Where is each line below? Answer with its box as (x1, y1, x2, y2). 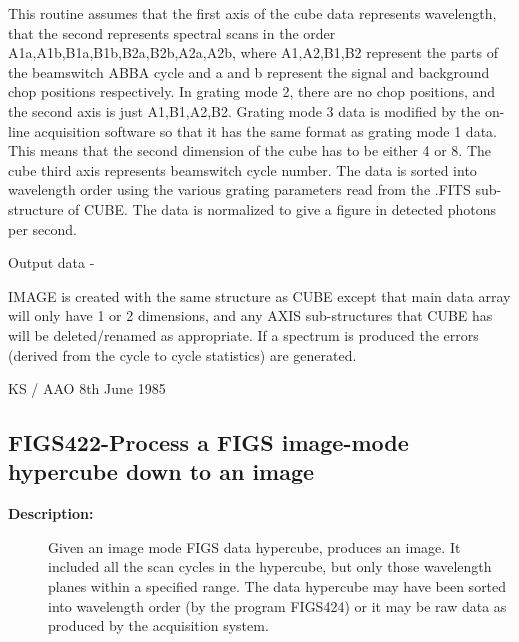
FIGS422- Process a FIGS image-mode (8, 427, 409, 458)
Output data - (8, 252, 95, 273)
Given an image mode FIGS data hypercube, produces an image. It (48, 536, 461, 557)
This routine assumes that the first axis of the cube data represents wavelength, (8, 3, 497, 23)
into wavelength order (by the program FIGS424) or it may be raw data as (48, 595, 507, 616)
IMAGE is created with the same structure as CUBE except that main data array (8, 285, 511, 306)
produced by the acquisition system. (48, 615, 269, 636)
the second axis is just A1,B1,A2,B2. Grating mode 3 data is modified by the (8, 100, 481, 121)
